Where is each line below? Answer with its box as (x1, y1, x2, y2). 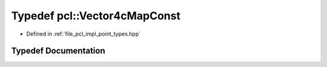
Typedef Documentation (11, 46, 105, 56)
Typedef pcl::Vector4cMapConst (11, 9, 181, 22)
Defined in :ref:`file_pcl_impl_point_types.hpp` (26, 30, 141, 37)
